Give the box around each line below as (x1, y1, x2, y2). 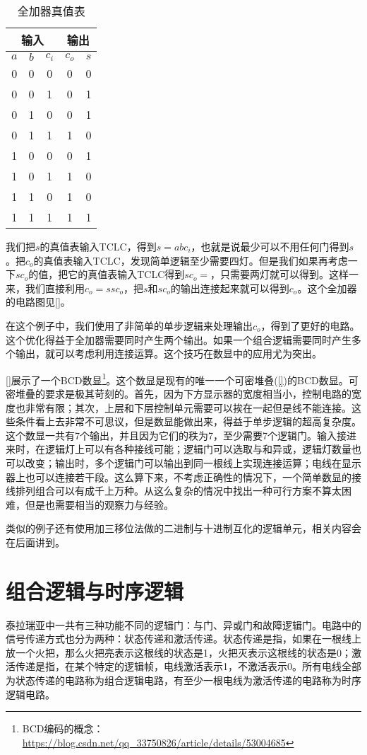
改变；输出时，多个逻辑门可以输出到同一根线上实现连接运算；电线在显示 (25, 455, 361, 470)
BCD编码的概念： (22, 721, 104, 736)
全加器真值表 (17, 3, 85, 19)
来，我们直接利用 (6, 280, 85, 295)
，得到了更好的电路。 (260, 318, 360, 333)
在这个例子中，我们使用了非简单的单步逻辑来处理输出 (6, 318, 253, 333)
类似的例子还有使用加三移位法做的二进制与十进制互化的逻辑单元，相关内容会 (6, 521, 361, 536)
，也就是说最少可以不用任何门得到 (191, 239, 349, 253)
